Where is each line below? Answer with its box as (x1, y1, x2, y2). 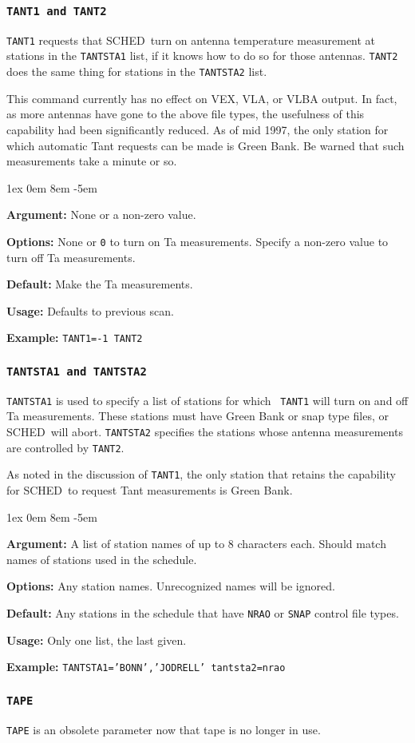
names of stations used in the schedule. (6, 550, 197, 567)
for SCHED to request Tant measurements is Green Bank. (6, 482, 293, 498)
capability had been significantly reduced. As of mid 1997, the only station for (6, 121, 389, 137)
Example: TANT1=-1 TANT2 (6, 329, 143, 346)
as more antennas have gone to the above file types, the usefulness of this (6, 105, 365, 122)
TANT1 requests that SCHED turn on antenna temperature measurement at (6, 31, 376, 48)
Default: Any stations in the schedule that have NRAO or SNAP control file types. (6, 604, 399, 621)
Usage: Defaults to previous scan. (6, 302, 174, 319)
